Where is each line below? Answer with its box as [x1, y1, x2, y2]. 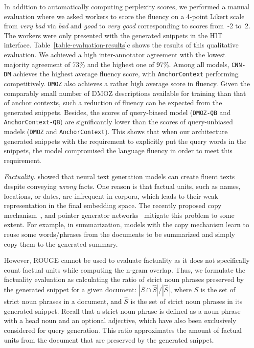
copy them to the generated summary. [4, 238, 118, 249]
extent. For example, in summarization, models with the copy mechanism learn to [4, 219, 250, 230]
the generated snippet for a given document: [4, 284, 137, 294]
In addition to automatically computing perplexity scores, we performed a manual [4, 1, 250, 11]
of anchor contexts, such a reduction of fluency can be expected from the [4, 97, 222, 108]
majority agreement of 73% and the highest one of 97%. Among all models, [4, 59, 230, 69]
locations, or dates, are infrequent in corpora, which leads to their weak [4, 190, 218, 201]
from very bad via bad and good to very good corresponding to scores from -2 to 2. [4, 21, 251, 31]
